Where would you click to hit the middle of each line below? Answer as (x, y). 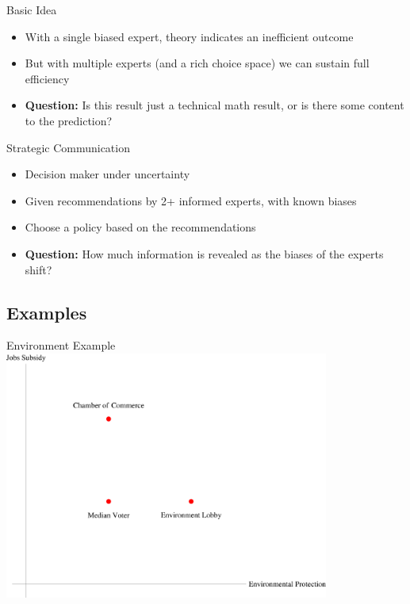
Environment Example (61, 345)
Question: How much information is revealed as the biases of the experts (204, 253)
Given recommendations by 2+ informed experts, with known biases (191, 200)
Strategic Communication (68, 147)
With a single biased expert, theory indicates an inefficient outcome (189, 36)
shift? (38, 269)
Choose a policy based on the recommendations (140, 227)
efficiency (47, 78)
